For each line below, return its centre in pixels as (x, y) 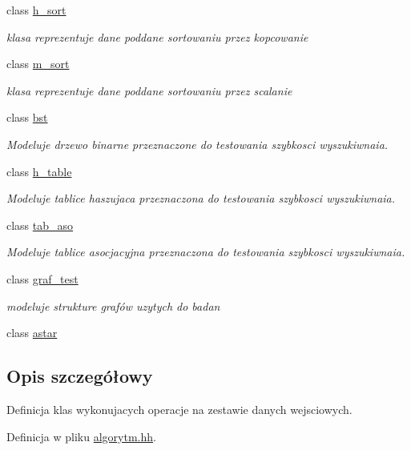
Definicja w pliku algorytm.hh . (81, 436)
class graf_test (42, 278)
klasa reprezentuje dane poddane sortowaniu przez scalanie (149, 90)
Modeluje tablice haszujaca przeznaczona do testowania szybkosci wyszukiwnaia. (201, 198)
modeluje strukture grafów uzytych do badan (113, 305)
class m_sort (38, 64)
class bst (27, 117)
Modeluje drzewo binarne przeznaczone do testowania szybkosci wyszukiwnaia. (197, 144)
